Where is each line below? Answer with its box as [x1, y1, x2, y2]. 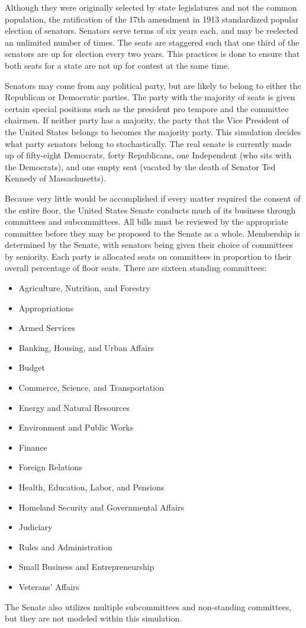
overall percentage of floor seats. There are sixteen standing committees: [5, 262, 267, 274]
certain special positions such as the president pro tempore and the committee [5, 102, 289, 114]
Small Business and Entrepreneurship [18, 560, 154, 573]
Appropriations [18, 301, 74, 314]
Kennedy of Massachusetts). [5, 172, 107, 184]
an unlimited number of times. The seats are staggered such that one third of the [5, 36, 299, 48]
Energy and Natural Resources [18, 401, 130, 413]
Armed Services [18, 321, 75, 334]
